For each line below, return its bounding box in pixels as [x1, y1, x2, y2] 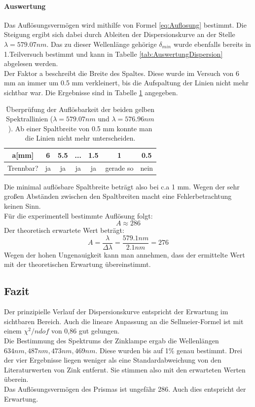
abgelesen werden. [4, 58, 58, 69]
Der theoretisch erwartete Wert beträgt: [4, 225, 124, 235]
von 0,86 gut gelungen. [51, 326, 120, 336]
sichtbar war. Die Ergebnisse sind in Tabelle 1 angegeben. [4, 87, 178, 97]
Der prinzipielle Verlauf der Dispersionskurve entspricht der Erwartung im [4, 306, 228, 317]
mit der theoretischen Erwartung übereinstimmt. [4, 259, 151, 269]
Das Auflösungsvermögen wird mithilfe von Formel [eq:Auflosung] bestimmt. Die [4, 19, 247, 30]
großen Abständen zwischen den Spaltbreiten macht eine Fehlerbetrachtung [4, 191, 232, 201]
